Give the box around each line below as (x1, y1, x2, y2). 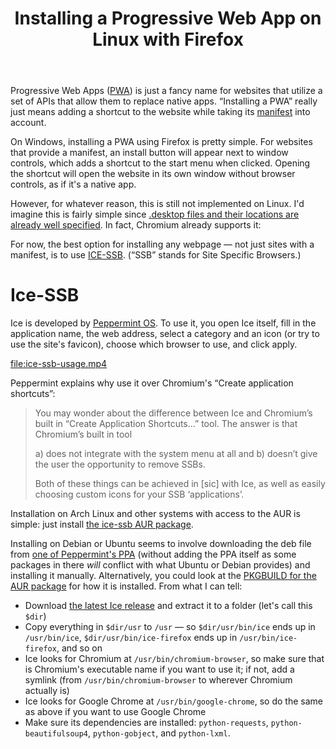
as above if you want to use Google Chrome (24, 706, 207, 718)
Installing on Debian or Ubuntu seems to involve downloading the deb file (10, 538, 312, 550)
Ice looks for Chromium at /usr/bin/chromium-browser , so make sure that (24, 653, 325, 665)
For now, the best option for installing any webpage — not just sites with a (10, 238, 315, 251)
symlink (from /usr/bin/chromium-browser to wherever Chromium (24, 674, 293, 686)
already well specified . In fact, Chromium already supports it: (10, 219, 262, 231)
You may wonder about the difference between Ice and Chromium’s (34, 407, 313, 419)
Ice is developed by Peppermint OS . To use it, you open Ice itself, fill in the (10, 317, 317, 329)
